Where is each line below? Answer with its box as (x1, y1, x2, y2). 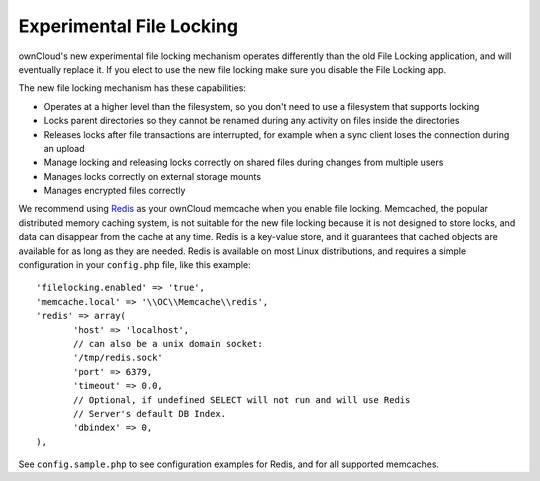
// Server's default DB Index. (73, 408, 227, 419)
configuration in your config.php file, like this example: (18, 259, 251, 271)
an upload (43, 142, 85, 154)
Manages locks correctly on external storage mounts (43, 170, 262, 182)
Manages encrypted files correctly (43, 185, 186, 197)
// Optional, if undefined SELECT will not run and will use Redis (73, 394, 411, 405)
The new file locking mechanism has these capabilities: (18, 82, 247, 94)
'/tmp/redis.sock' (73, 352, 164, 364)
